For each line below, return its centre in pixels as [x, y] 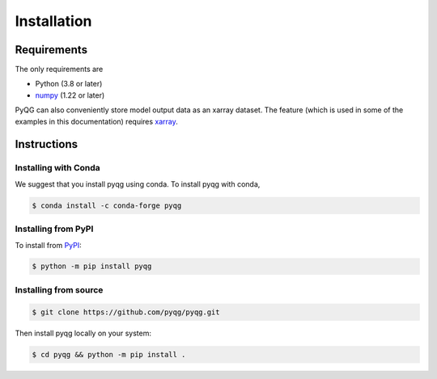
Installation [53, 21]
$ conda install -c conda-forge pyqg [107, 205]
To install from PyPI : [49, 245]
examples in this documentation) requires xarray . [96, 121]
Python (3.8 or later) [69, 84]
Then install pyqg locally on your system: [83, 333]
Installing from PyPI [54, 229]
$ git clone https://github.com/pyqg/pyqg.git [126, 312]
